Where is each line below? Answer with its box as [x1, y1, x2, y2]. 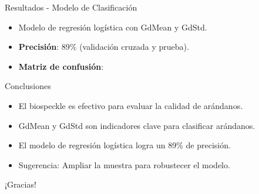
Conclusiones [5, 80, 51, 92]
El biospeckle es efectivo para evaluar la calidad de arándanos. [18, 99, 243, 111]
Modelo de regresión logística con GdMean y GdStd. [18, 21, 207, 33]
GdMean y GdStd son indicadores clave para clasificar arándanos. [18, 119, 255, 131]
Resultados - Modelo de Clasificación [5, 1, 137, 13]
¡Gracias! [5, 178, 36, 190]
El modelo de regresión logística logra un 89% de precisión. [18, 139, 231, 151]
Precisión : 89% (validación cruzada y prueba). [18, 40, 189, 53]
